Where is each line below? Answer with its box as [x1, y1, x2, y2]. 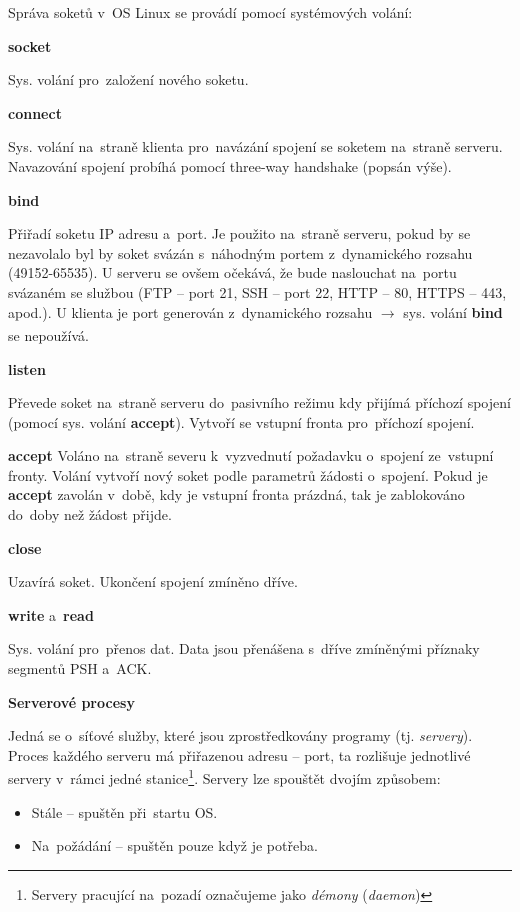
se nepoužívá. [8, 324, 89, 345]
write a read [8, 604, 94, 625]
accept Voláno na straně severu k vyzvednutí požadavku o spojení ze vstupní [8, 445, 494, 466]
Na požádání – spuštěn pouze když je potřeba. [31, 835, 318, 856]
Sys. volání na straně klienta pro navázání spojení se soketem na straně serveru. [8, 136, 503, 157]
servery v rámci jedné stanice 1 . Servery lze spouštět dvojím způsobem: [8, 765, 441, 789]
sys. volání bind [403, 301, 503, 322]
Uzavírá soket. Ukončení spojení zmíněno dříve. [8, 571, 298, 592]
